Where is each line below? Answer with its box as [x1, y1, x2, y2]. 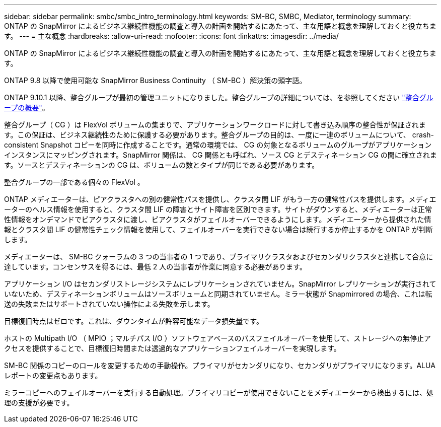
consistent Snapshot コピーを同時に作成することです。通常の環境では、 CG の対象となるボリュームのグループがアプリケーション [4, 140, 432, 149]
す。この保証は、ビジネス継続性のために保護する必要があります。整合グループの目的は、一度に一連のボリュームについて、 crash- [4, 130, 434, 139]
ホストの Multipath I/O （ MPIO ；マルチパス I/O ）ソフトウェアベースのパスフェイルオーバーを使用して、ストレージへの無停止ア [4, 334, 431, 342]
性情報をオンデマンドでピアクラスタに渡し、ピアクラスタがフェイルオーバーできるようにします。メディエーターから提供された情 [4, 215, 431, 224]
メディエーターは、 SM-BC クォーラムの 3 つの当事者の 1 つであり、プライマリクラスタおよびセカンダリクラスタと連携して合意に [4, 252, 433, 261]
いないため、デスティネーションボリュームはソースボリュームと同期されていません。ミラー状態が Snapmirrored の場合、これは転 [4, 290, 432, 298]
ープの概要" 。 [4, 103, 49, 112]
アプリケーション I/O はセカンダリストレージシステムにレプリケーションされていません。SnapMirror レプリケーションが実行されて [4, 279, 436, 288]
